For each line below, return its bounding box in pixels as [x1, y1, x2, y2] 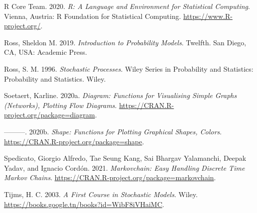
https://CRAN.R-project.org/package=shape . [4, 136, 144, 146]
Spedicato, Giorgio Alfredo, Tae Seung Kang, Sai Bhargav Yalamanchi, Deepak [4, 153, 247, 163]
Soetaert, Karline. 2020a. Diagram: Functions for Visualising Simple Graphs [4, 90, 237, 101]
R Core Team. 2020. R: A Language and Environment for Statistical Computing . [4, 1, 250, 11]
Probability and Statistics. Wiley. [4, 73, 106, 84]
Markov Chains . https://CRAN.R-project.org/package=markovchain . [4, 172, 216, 183]
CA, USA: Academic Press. [4, 47, 87, 57]
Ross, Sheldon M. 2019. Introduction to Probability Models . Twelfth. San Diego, [4, 37, 247, 47]
